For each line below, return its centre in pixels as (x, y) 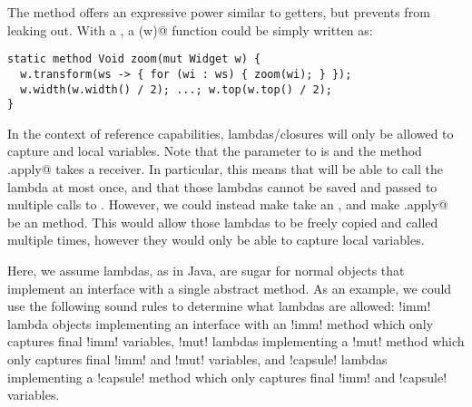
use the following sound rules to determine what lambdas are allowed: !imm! (219, 306)
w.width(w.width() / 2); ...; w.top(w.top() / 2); (176, 89)
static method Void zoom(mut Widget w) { (134, 59)
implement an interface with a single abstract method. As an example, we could (230, 288)
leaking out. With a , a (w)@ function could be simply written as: (190, 29)
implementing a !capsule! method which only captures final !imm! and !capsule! (227, 377)
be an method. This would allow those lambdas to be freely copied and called (223, 222)
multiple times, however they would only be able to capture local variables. (216, 240)
